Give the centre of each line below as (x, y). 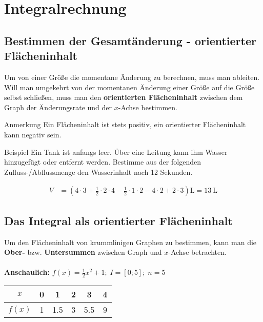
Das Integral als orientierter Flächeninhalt (118, 220)
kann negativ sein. (33, 134)
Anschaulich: (27, 272)
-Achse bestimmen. (148, 107)
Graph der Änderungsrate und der (58, 107)
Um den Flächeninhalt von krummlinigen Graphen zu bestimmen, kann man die (130, 242)
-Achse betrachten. (197, 252)
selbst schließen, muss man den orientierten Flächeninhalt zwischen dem (124, 97)
